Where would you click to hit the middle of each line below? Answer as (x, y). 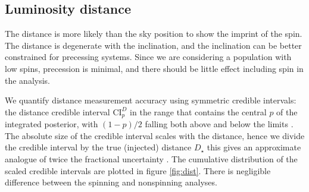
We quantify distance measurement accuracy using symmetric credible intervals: (151, 100)
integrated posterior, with (51, 124)
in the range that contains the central (198, 111)
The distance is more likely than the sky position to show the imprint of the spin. (154, 34)
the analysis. (27, 80)
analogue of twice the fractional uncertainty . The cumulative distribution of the (151, 159)
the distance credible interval (57, 111)
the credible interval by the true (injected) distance (98, 147)
